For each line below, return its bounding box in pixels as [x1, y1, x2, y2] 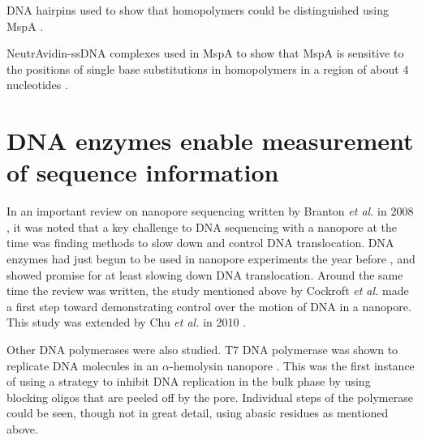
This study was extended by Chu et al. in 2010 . [6, 314, 247, 331]
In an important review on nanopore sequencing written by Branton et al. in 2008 [6, 203, 414, 220]
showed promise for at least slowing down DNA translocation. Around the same [6, 266, 403, 283]
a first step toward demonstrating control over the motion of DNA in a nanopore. [6, 297, 411, 314]
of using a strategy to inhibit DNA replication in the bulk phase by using [6, 373, 371, 390]
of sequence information [6, 156, 279, 189]
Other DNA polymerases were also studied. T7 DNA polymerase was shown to [6, 341, 398, 358]
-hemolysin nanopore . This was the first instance [169, 357, 415, 374]
